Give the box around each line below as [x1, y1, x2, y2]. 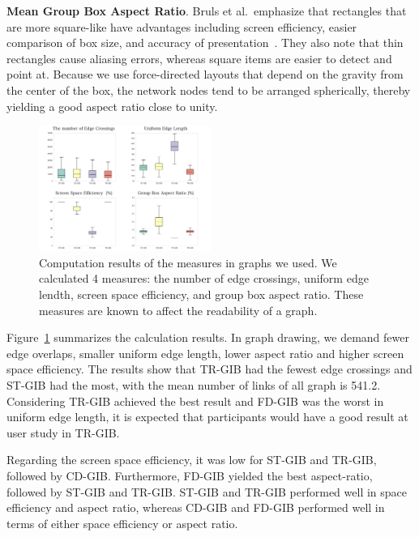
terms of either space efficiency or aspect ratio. [6, 514, 238, 531]
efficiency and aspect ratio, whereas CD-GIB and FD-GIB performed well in [6, 499, 385, 516]
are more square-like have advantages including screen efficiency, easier [6, 18, 357, 35]
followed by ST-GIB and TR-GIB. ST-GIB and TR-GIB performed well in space [6, 483, 408, 500]
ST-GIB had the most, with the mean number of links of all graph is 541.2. [6, 376, 381, 393]
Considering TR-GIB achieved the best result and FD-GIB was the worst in [6, 392, 384, 409]
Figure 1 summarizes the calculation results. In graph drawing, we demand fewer [6, 329, 409, 346]
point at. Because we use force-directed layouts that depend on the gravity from [6, 66, 404, 83]
